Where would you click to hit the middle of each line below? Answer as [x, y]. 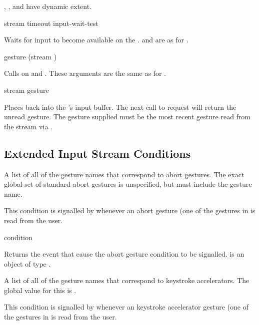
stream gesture [26, 90]
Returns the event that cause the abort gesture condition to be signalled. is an [124, 254]
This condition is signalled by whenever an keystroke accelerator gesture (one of [126, 307]
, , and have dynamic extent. [48, 6]
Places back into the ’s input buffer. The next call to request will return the [120, 107]
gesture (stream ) [30, 56]
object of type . [27, 263]
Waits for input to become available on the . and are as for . [96, 40]
